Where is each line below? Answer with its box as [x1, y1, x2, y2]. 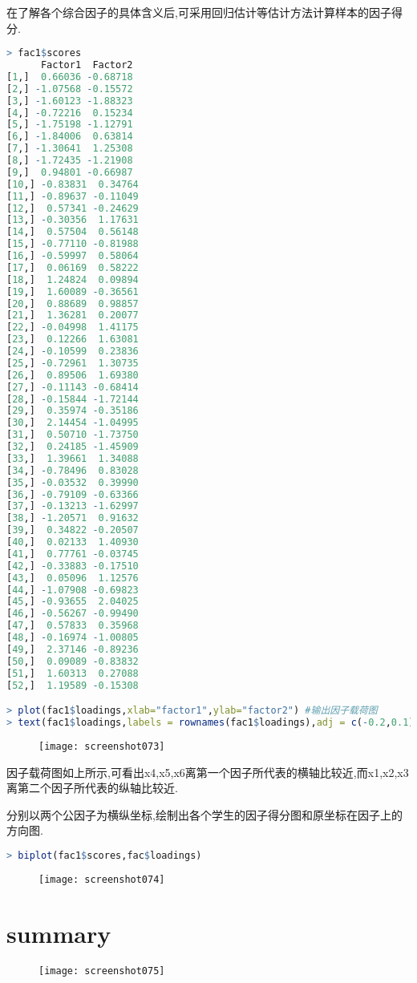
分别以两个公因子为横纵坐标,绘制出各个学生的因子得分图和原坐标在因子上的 [6, 806, 403, 823]
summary [6, 916, 111, 949]
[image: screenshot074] [38, 873, 165, 885]
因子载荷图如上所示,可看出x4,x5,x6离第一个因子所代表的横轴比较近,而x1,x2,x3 [6, 763, 409, 780]
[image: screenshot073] [38, 740, 165, 752]
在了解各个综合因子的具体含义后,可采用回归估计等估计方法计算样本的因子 [6, 4, 391, 20]
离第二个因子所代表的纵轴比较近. [6, 779, 178, 796]
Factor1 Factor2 [40, 59, 133, 71]
